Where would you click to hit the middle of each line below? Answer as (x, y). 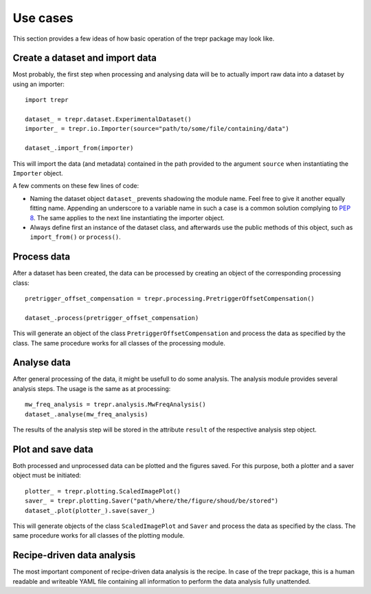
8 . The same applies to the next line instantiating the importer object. (127, 218)
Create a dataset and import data (85, 58)
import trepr (47, 100)
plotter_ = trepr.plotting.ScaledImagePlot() (103, 491)
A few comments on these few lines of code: (76, 186)
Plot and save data (53, 449)
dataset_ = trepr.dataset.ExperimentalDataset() (108, 119)
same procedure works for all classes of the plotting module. (99, 535)
